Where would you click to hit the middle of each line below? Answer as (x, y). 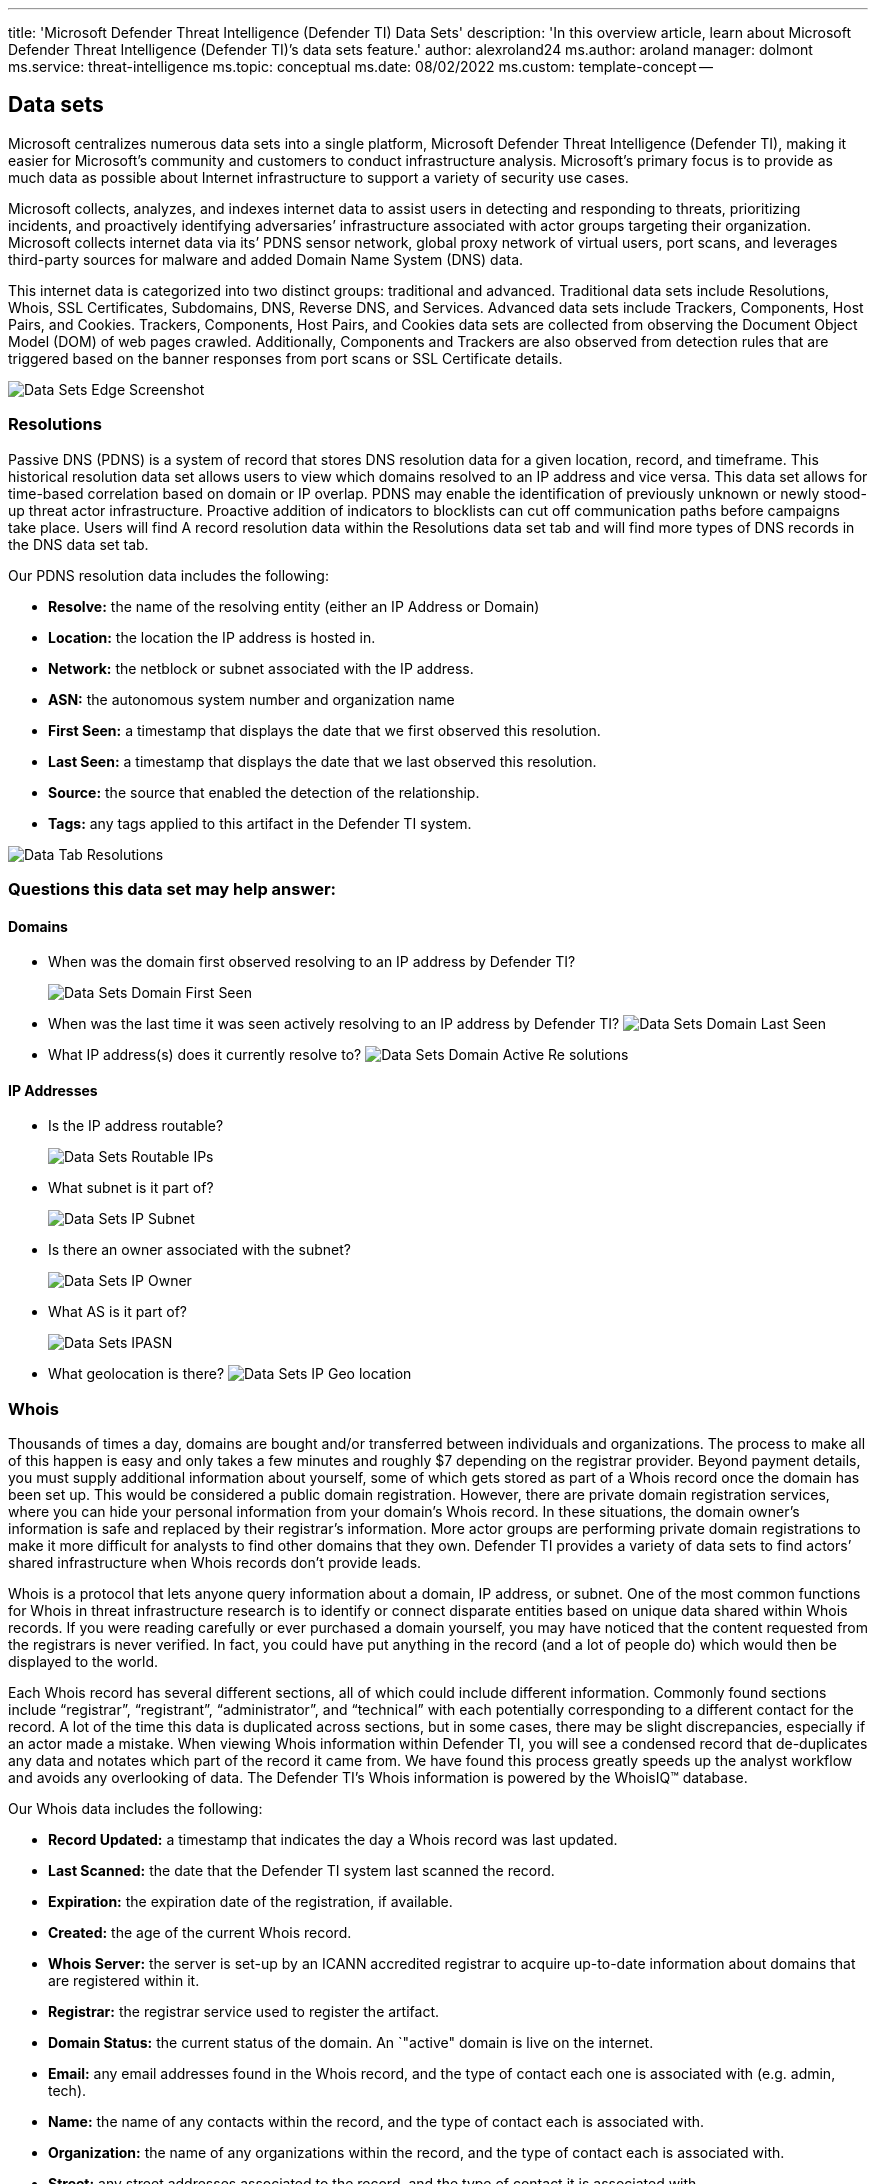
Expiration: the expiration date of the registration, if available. (250, 1902)
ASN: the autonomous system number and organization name (251, 699)
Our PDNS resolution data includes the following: (168, 575)
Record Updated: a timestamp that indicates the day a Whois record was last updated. (333, 1840)
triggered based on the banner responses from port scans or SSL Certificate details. (285, 358)
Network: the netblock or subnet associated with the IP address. (261, 668)
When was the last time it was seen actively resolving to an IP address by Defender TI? (334, 1024)
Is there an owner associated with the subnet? (199, 1250)
